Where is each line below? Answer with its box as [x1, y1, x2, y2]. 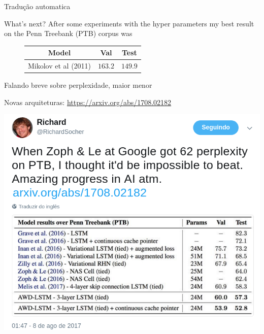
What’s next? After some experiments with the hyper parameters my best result [4, 18, 254, 28]
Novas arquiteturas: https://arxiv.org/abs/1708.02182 [4, 96, 172, 107]
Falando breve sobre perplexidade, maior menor [4, 80, 152, 90]
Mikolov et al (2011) [28, 60, 91, 71]
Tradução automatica [4, 1, 71, 11]
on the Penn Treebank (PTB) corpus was [4, 28, 133, 39]
